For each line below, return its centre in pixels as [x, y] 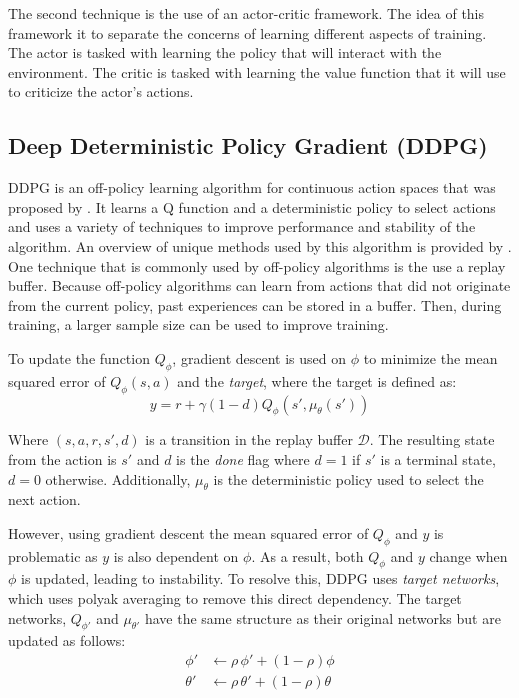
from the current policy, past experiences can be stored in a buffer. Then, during [255, 304]
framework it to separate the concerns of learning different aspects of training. [247, 32]
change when [468, 555]
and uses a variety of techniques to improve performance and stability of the [242, 226]
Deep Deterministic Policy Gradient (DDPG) [248, 145]
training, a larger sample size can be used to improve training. [198, 324]
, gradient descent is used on [259, 357]
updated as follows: [67, 640]
